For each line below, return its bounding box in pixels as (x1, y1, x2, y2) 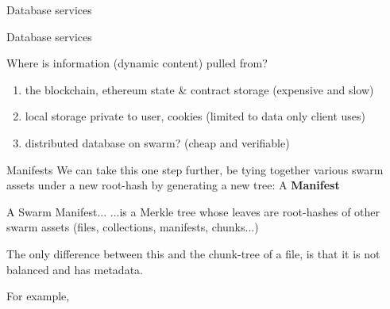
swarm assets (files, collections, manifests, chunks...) (6, 219, 259, 235)
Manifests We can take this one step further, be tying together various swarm (6, 161, 384, 177)
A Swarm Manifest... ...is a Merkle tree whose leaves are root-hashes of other (6, 203, 380, 219)
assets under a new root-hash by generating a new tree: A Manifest (6, 177, 340, 193)
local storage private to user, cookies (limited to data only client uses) (25, 108, 366, 124)
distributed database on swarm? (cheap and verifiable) (25, 134, 290, 151)
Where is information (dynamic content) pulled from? (6, 55, 268, 71)
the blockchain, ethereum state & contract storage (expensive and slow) (25, 81, 374, 97)
